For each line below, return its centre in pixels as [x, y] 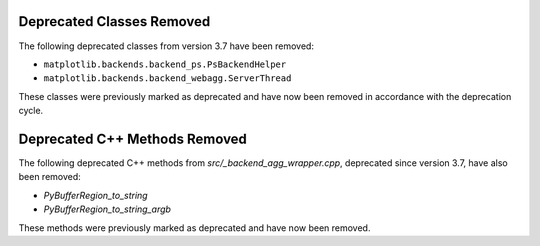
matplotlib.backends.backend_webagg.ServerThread [167, 78]
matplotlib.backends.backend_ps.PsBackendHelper [165, 64]
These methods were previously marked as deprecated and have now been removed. [194, 227]
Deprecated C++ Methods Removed [132, 138]
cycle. [31, 111]
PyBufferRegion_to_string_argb [107, 209]
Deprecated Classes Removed [114, 21]
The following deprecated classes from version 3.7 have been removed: [166, 46]
